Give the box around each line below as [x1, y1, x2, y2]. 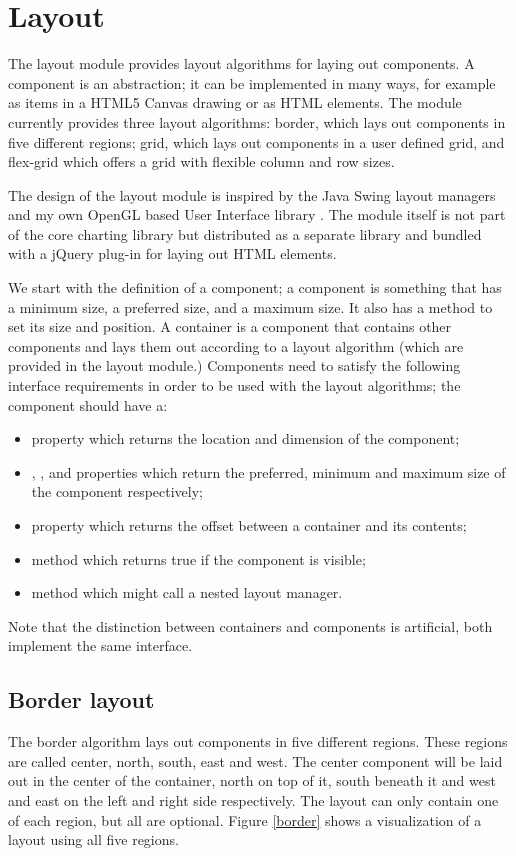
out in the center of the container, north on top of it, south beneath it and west [8, 770, 496, 791]
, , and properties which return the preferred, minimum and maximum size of [31, 461, 506, 482]
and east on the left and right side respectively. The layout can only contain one [8, 789, 499, 810]
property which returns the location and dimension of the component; [31, 428, 460, 449]
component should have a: [8, 394, 168, 415]
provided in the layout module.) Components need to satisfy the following [8, 355, 461, 376]
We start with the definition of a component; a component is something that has [8, 277, 502, 298]
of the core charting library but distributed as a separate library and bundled [8, 223, 482, 244]
